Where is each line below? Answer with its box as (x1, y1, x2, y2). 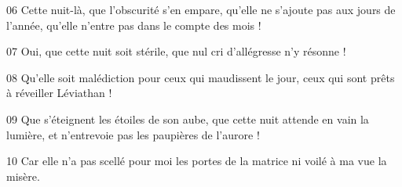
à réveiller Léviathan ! (6, 85, 112, 101)
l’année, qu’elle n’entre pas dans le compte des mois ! (6, 16, 261, 33)
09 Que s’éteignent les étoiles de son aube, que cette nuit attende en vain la (6, 110, 369, 127)
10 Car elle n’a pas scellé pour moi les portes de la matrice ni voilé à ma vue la (6, 153, 387, 169)
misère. (6, 167, 40, 184)
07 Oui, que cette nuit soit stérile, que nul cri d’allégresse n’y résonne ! (6, 43, 346, 59)
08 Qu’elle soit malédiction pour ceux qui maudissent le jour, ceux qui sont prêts (6, 69, 395, 85)
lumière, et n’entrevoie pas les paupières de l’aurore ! (6, 126, 260, 142)
